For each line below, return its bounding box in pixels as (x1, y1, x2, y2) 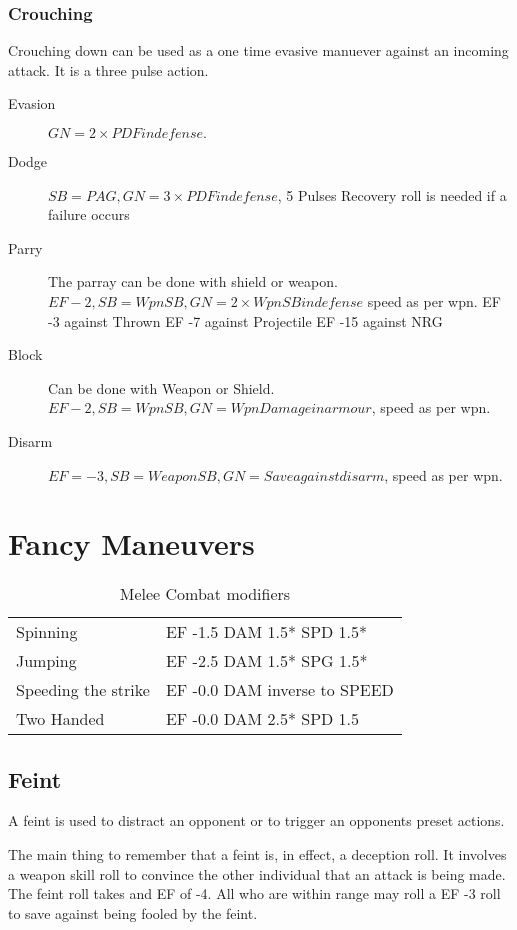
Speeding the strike (16, 678, 150, 702)
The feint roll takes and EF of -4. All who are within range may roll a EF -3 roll (8, 883, 501, 904)
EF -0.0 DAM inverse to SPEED (165, 678, 394, 702)
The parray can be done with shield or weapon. (48, 271, 338, 292)
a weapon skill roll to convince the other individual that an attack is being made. (8, 863, 506, 884)
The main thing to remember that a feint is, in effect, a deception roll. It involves (8, 844, 507, 865)
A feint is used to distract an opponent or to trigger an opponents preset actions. (8, 810, 505, 831)
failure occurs (48, 204, 130, 225)
